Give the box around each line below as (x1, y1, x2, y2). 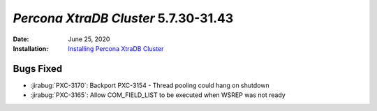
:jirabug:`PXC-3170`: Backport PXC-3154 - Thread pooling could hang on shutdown (30, 81, 269, 89)
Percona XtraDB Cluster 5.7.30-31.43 (13, 10, 234, 26)
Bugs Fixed (13, 63, 63, 75)
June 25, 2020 (68, 35, 110, 43)
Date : (13, 35, 29, 43)
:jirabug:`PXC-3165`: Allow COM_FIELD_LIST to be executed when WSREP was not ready (30, 91, 286, 99)
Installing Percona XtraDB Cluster (68, 44, 164, 52)
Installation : (13, 44, 49, 52)
